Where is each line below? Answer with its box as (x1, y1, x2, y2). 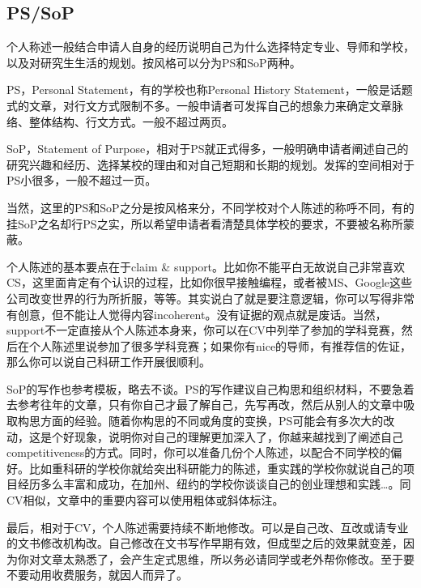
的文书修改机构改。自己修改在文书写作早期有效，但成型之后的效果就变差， (6, 535, 403, 552)
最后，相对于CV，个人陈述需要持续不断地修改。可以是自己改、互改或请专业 (6, 518, 409, 535)
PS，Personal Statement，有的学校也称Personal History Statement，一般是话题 (6, 81, 413, 98)
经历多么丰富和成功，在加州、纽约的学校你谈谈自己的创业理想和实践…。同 (17, 475, 411, 492)
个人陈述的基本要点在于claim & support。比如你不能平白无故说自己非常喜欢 (6, 258, 406, 275)
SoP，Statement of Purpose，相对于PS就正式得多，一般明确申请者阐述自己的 (6, 140, 409, 157)
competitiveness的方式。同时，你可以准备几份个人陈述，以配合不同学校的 (6, 444, 391, 461)
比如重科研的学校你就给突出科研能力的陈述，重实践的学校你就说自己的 (28, 459, 403, 476)
